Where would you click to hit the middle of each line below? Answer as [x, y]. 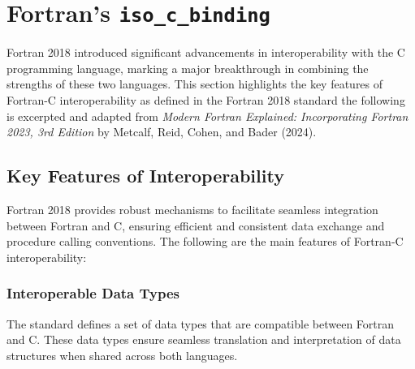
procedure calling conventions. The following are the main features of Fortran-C [205, 241]
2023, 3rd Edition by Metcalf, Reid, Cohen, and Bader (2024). [162, 132]
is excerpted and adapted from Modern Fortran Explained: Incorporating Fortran [207, 116]
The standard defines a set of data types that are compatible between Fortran [201, 323]
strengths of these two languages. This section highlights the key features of [195, 84]
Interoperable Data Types [93, 293]
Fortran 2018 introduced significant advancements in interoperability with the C [206, 52]
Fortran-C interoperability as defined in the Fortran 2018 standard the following [206, 100]
